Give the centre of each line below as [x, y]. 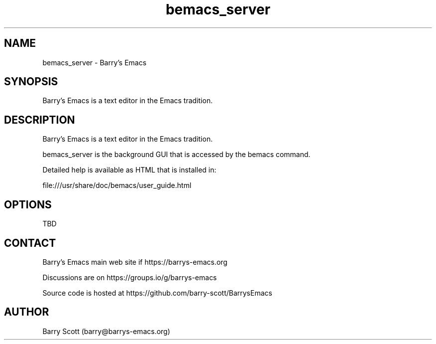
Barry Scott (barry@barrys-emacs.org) [106, 331]
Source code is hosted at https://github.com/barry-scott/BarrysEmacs [157, 293]
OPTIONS [28, 204]
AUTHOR [27, 312]
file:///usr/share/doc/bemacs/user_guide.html [117, 185]
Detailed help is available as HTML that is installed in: [129, 170]
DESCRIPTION [40, 120]
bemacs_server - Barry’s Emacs [95, 62]
